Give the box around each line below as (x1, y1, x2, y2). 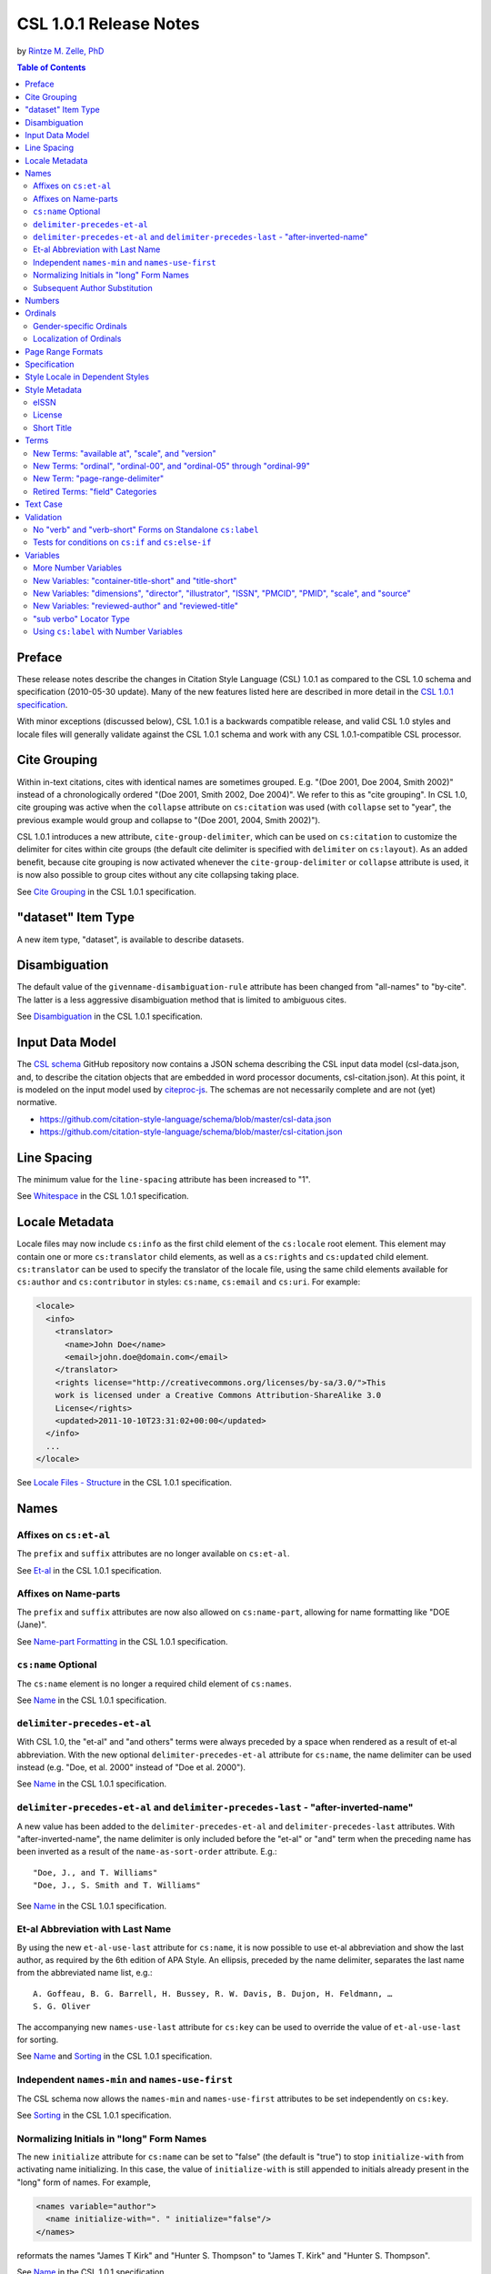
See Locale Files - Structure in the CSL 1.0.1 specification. (16, 1477, 232, 1488)
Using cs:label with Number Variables (33, 626, 184, 637)
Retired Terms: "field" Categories (33, 486, 157, 497)
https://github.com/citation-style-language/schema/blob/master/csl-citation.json (39, 1126, 343, 1137)
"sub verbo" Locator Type (33, 613, 131, 624)
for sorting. (16, 2034, 59, 2045)
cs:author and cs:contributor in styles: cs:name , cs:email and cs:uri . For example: (16, 1276, 361, 1287)
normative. (16, 1097, 58, 1108)
